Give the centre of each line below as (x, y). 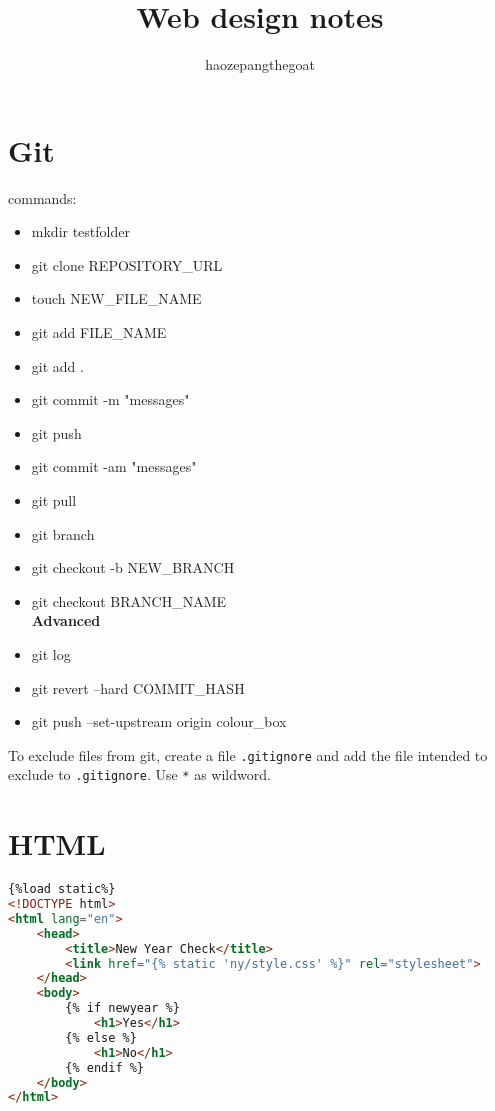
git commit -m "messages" (110, 399)
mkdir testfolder (80, 231)
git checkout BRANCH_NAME (129, 600)
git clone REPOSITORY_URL (127, 264)
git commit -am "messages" (114, 466)
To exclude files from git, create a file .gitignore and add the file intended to (248, 754)
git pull (54, 500)
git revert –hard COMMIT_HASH (138, 687)
